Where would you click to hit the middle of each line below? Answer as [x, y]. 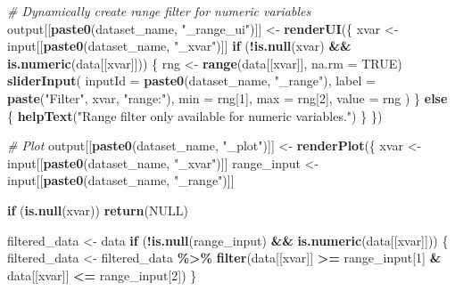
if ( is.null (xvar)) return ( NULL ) [98, 210]
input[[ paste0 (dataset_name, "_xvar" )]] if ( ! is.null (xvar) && [179, 46]
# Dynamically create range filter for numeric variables [159, 11]
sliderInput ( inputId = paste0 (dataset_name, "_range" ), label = [191, 81]
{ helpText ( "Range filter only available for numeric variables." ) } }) [195, 115]
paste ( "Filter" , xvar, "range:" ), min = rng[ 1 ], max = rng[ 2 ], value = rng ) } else [227, 97]
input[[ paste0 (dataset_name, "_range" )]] [121, 180]
